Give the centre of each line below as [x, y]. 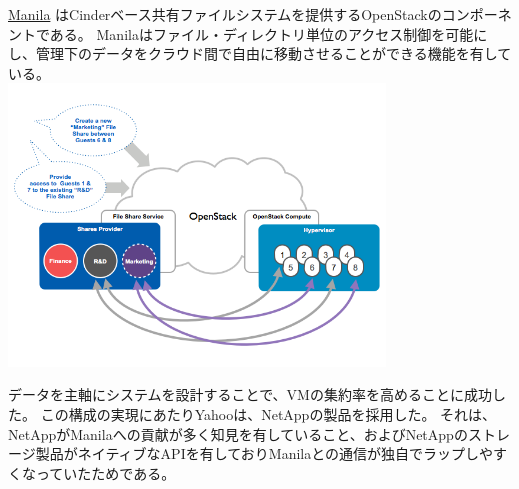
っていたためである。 [105, 472]
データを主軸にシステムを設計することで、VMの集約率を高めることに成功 [250, 394]
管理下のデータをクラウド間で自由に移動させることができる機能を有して [273, 53]
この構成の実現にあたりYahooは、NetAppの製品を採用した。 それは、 [268, 414]
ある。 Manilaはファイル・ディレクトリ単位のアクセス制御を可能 [261, 33]
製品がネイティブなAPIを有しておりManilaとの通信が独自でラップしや [264, 453]
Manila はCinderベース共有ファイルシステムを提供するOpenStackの [225, 14]
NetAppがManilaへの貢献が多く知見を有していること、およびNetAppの [238, 433]
